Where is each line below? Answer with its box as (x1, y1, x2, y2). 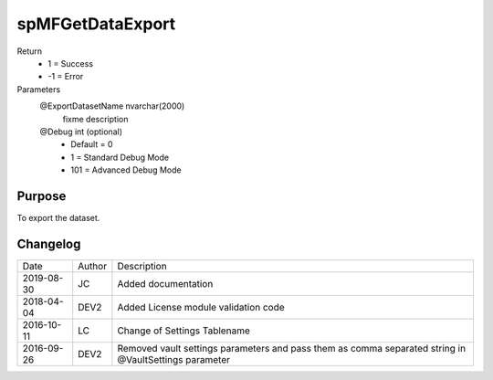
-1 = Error (47, 71, 84, 82)
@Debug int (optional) (39, 126, 123, 137)
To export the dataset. (16, 212, 100, 223)
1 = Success (47, 58, 94, 69)
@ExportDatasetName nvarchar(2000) (39, 100, 185, 111)
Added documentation (117, 277, 214, 290)
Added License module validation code (117, 301, 285, 313)
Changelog (16, 236, 81, 251)
